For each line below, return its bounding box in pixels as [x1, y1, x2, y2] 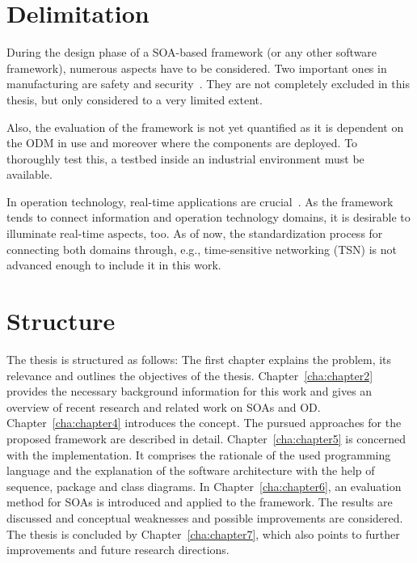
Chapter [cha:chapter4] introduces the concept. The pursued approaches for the [6, 414, 402, 431]
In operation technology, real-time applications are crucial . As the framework [6, 193, 394, 210]
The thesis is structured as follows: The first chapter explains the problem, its [6, 350, 392, 367]
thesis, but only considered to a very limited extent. [6, 91, 263, 108]
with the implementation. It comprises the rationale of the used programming [6, 446, 391, 463]
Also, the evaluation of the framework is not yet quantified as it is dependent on [6, 118, 404, 135]
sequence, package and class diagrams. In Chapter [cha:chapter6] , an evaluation [6, 477, 402, 494]
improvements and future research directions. [6, 541, 230, 558]
